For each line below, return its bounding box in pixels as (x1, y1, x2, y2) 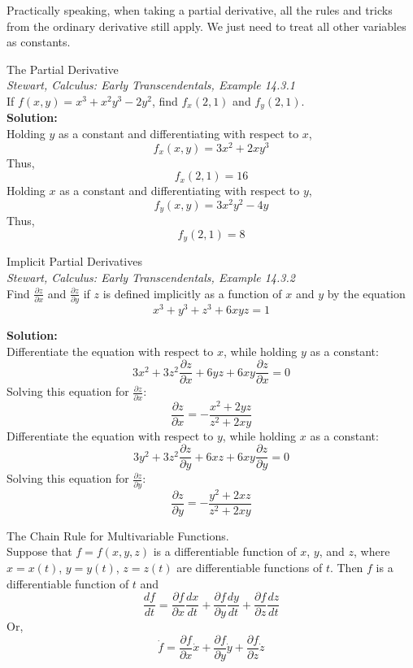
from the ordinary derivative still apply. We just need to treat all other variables (7, 17, 406, 34)
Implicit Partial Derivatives (7, 253, 142, 270)
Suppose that (7, 543, 72, 560)
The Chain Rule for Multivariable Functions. (7, 527, 229, 544)
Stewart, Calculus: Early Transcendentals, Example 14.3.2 (7, 269, 295, 286)
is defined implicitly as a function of (102, 284, 282, 301)
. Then (329, 559, 363, 576)
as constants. (7, 33, 71, 50)
